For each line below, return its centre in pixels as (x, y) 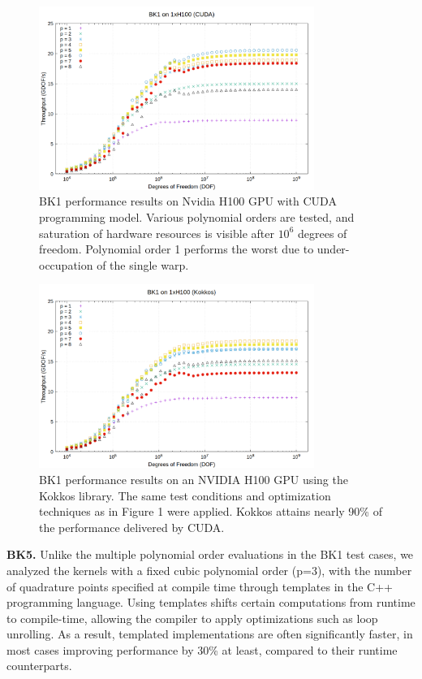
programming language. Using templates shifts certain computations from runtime (211, 602)
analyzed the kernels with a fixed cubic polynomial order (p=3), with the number (209, 570)
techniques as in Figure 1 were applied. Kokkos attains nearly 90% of (211, 511)
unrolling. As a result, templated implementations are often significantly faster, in (210, 634)
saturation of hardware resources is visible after (157, 233)
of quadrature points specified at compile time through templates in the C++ (200, 586)
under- (333, 249)
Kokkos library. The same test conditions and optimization (185, 495)
